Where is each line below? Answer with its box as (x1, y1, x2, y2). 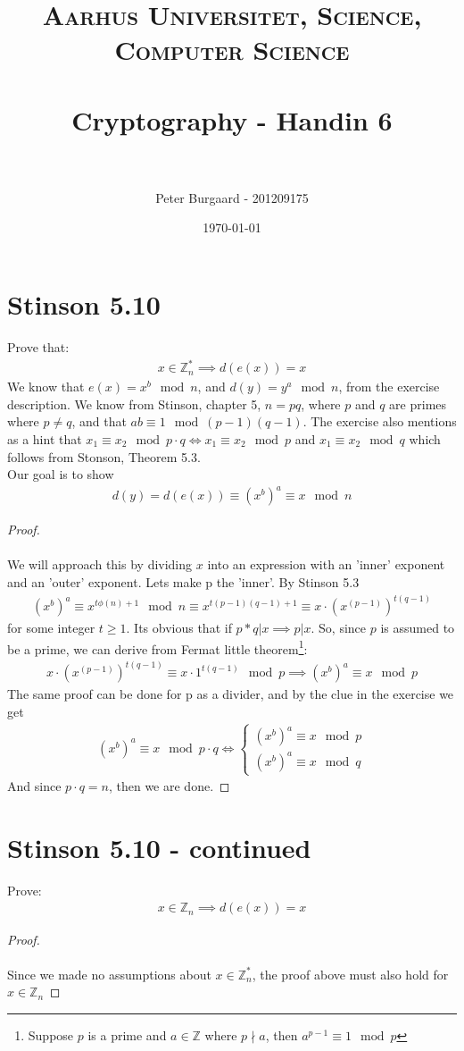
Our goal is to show (7, 465, 114, 483)
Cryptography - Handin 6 (71, 101, 393, 138)
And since (7, 777, 62, 795)
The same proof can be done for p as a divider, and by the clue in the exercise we (7, 685, 454, 703)
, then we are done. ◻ (108, 777, 230, 795)
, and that (71, 412, 127, 431)
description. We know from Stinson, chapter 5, (7, 394, 261, 413)
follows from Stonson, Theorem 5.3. (7, 447, 201, 466)
